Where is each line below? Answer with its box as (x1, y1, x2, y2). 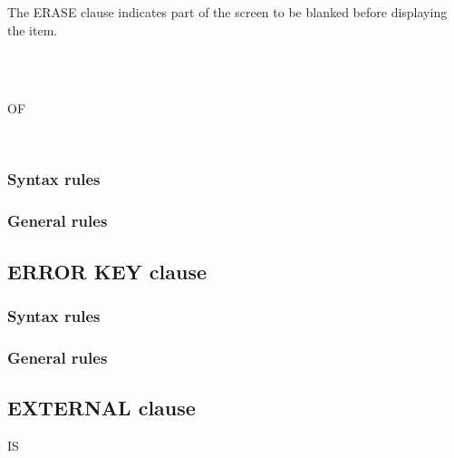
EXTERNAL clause (7, 394, 196, 422)
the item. (7, 20, 58, 39)
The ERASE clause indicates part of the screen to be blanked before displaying (7, 3, 448, 21)
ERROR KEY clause (7, 257, 208, 285)
